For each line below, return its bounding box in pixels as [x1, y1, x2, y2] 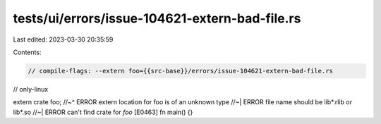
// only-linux [13, 85, 49, 93]
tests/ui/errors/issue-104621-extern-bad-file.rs [13, 11, 301, 26]
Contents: [13, 48, 42, 56]
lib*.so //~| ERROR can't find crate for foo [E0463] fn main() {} [13, 108, 193, 116]
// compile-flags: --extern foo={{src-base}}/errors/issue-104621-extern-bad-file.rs [28, 67, 333, 75]
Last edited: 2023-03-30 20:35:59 [13, 35, 114, 44]
